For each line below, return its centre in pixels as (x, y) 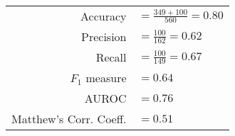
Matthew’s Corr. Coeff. (69, 119)
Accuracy (104, 16)
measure (106, 78)
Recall (111, 57)
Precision (104, 36)
